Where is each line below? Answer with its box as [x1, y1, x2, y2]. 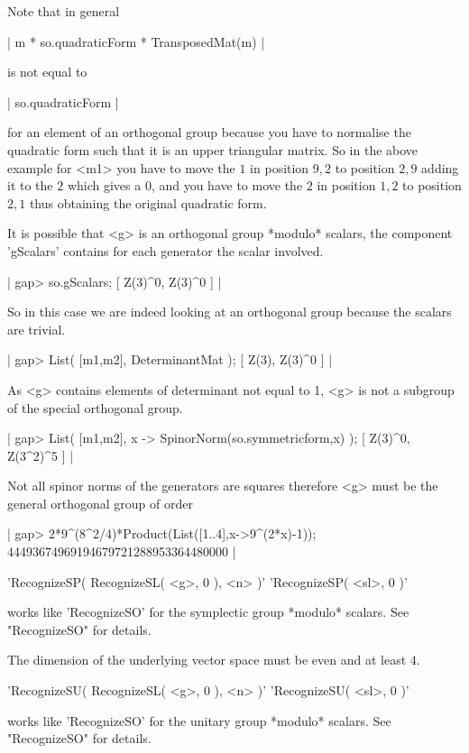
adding [421, 158, 459, 177]
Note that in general [7, 2, 120, 20]
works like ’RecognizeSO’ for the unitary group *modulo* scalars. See [7, 711, 391, 730]
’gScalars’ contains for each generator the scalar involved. [7, 241, 324, 260]
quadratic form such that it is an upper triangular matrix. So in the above [7, 140, 418, 159]
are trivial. [7, 319, 66, 338]
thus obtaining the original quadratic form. [29, 193, 267, 212]
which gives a [67, 176, 142, 195]
